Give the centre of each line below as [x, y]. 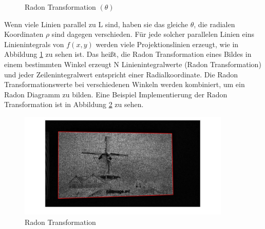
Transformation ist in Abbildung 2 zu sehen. [74, 104]
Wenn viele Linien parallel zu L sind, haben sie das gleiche [96, 24]
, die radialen [214, 24]
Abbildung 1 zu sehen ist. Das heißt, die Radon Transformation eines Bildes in [128, 54]
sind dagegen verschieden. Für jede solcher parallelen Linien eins [153, 34]
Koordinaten [24, 34]
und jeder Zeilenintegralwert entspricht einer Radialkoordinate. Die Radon [121, 74]
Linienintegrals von [34, 44]
